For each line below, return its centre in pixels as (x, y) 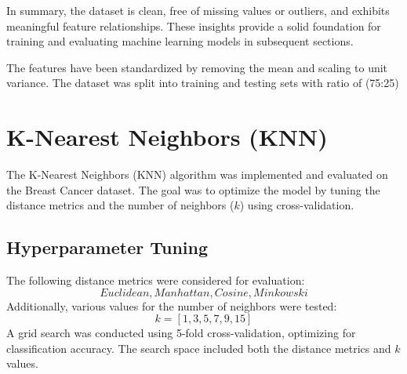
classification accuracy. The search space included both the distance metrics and (199, 348)
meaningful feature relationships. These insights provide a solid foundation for (194, 25)
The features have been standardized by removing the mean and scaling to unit (197, 67)
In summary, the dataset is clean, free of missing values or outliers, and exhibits (198, 10)
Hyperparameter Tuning (107, 247)
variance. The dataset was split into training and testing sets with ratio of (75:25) (203, 83)
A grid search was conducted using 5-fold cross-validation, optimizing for (181, 333)
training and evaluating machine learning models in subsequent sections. (180, 41)
